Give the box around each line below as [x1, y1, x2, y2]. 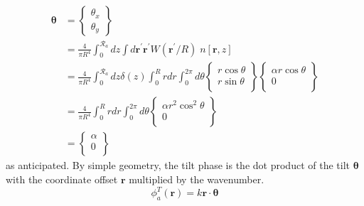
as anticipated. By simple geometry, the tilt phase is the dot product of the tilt [6, 158, 350, 173]
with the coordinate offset [6, 172, 118, 187]
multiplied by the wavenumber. [129, 172, 264, 187]
